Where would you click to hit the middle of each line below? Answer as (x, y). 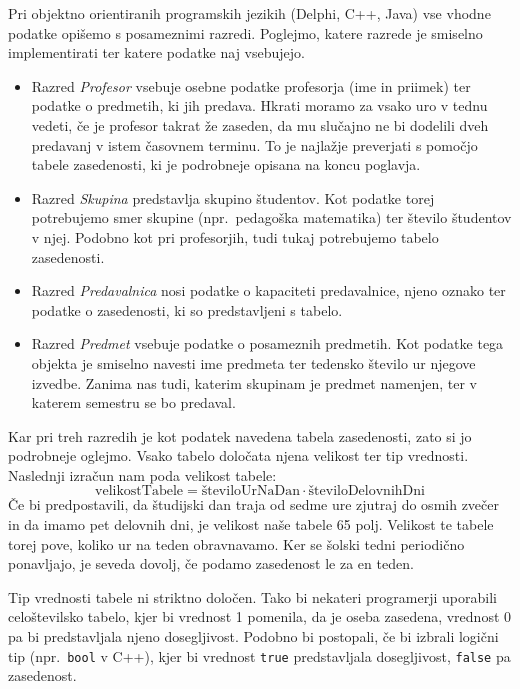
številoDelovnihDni (366, 491)
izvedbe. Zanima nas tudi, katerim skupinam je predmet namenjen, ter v (254, 382)
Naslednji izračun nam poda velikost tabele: (142, 474)
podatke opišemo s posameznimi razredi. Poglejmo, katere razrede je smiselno (245, 32)
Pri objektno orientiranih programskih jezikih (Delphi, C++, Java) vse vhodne (249, 13)
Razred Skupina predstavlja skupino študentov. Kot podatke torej (233, 197)
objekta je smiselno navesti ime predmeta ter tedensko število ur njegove (253, 362)
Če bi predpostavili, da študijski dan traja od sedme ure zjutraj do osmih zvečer (253, 504)
